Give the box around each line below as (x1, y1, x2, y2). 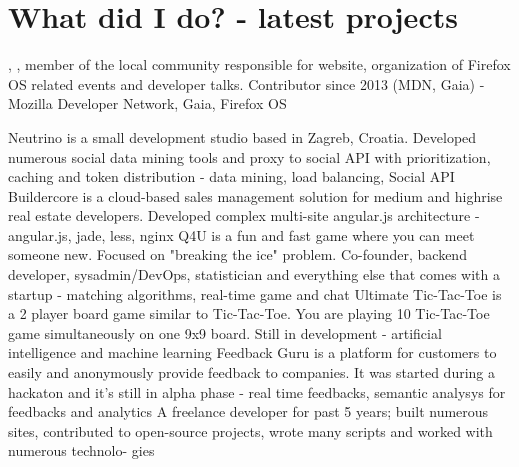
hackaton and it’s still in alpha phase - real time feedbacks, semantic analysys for (8, 381, 506, 402)
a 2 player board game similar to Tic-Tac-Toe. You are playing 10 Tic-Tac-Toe (8, 303, 490, 324)
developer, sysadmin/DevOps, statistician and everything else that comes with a (8, 264, 500, 285)
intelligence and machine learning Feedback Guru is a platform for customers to (8, 342, 497, 363)
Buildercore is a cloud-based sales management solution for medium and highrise (8, 185, 503, 206)
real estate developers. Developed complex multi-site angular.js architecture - (8, 205, 480, 226)
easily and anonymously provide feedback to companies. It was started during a (8, 362, 496, 383)
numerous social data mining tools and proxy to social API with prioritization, (8, 146, 491, 167)
